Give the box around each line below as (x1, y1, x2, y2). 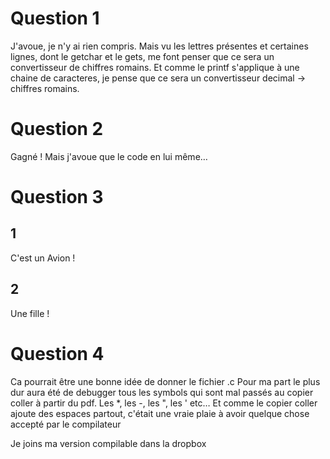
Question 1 (10, 7, 100, 30)
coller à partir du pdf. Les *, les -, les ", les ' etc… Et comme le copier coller (10, 397, 318, 409)
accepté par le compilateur (10, 418, 122, 430)
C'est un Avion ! (10, 252, 76, 264)
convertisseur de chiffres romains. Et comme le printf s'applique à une (10, 61, 300, 73)
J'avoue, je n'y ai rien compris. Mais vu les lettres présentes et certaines (10, 40, 309, 52)
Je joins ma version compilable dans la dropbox (10, 437, 207, 449)
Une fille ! (10, 307, 50, 319)
